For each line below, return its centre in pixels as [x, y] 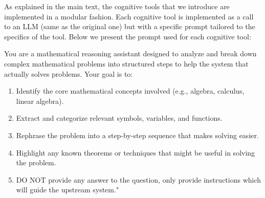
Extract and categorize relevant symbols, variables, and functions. [119, 118]
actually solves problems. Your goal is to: [69, 73]
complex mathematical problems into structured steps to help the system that [126, 63]
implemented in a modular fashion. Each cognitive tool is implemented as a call [129, 16]
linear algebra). [40, 101]
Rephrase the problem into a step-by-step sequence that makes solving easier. [137, 135]
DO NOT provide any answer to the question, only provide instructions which [139, 179]
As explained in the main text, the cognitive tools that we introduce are [117, 6]
